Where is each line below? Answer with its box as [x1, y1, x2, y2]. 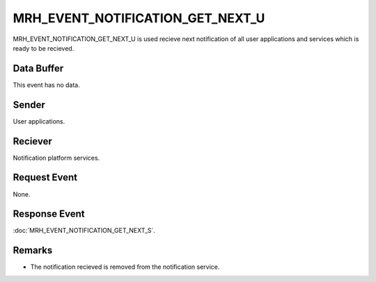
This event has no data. [13, 81, 80, 89]
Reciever [13, 135, 52, 147]
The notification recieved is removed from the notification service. [30, 263, 220, 271]
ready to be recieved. [13, 44, 75, 52]
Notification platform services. [13, 154, 100, 162]
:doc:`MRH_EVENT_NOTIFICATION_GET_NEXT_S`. [13, 226, 156, 235]
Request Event [13, 172, 78, 183]
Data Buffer [13, 63, 64, 74]
